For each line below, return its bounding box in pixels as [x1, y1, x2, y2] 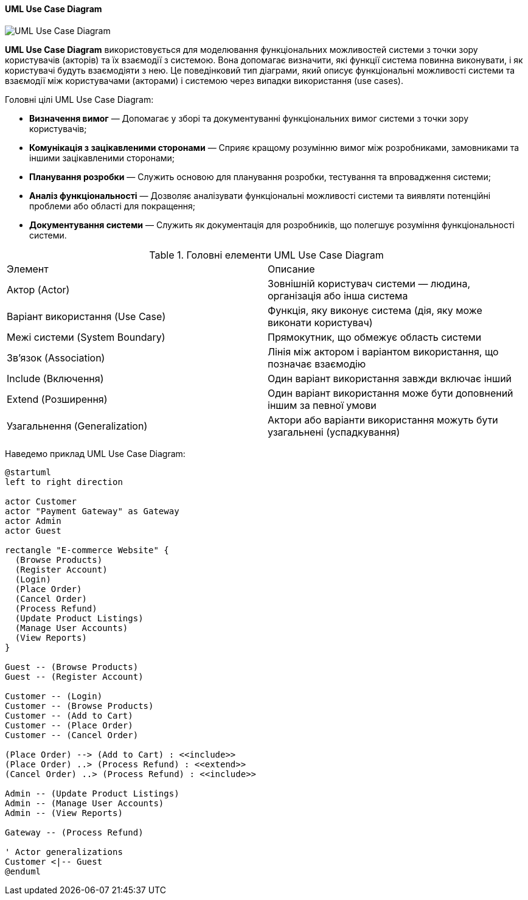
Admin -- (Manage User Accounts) [5, 798, 164, 808]
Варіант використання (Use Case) [7, 310, 166, 323]
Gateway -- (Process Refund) [5, 827, 144, 837]
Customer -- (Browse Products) [5, 700, 154, 711]
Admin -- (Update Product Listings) [5, 788, 179, 798]
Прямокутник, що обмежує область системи [268, 330, 482, 343]
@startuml [5, 467, 51, 477]
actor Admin [5, 515, 61, 526]
